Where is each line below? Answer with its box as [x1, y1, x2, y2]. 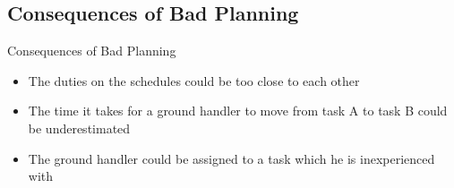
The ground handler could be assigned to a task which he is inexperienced [28, 149, 435, 167]
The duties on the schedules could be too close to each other [28, 71, 360, 90]
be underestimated [28, 118, 131, 137]
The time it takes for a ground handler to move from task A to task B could [28, 101, 448, 120]
